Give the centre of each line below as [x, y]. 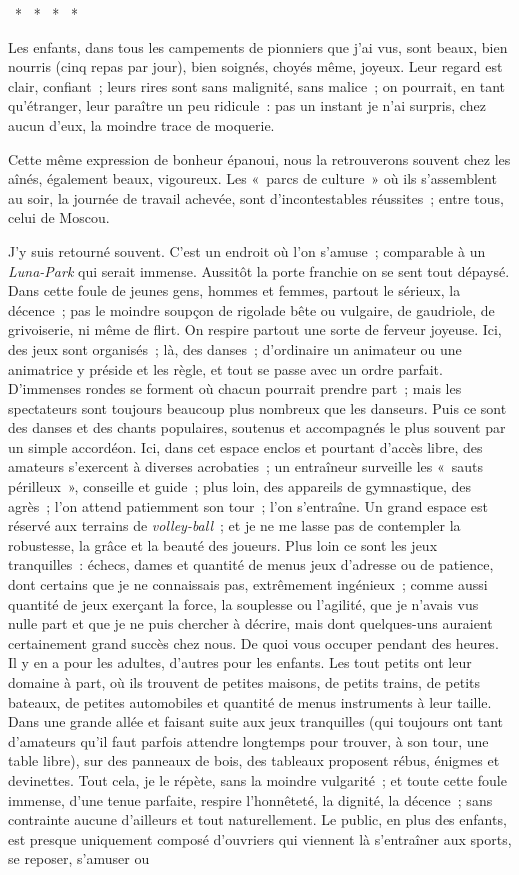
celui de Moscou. [59, 217]
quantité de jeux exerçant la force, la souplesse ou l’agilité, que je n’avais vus [243, 603]
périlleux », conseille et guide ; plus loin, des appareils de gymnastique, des [239, 486]
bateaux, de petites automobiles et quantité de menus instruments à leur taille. [250, 701]
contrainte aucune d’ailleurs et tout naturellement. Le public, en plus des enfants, [257, 819]
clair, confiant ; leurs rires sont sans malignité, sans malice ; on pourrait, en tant [256, 85]
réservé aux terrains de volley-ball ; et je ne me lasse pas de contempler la [234, 525]
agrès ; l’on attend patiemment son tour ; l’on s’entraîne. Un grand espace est [248, 505]
